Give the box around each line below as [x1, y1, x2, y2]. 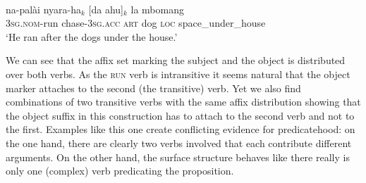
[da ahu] [88, 1, 123, 16]
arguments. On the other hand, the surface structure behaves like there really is [6, 149, 350, 164]
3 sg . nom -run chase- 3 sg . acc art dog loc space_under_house [6, 15, 266, 30]
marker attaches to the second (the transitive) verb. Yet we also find [6, 80, 301, 95]
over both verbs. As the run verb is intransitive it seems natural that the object [6, 66, 350, 81]
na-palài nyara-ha [6, 1, 82, 16]
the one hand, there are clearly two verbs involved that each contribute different [6, 135, 352, 150]
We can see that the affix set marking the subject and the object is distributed [6, 53, 346, 68]
